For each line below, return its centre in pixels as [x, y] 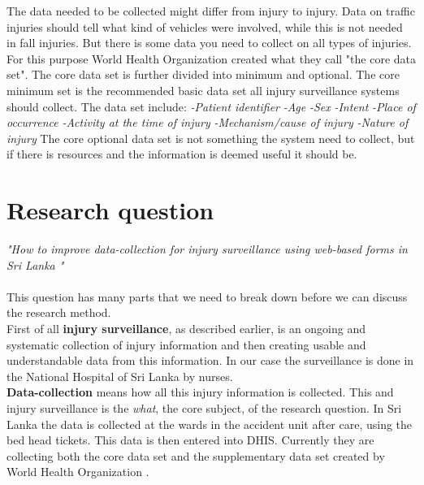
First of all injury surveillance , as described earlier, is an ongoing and [186, 329]
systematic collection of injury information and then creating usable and [186, 344]
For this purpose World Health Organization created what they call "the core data [212, 58]
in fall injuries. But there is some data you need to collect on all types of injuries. [209, 43]
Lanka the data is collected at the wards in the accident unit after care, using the [210, 424]
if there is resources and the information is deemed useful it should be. [182, 154]
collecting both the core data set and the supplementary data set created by [196, 455]
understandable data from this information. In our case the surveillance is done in [210, 360]
